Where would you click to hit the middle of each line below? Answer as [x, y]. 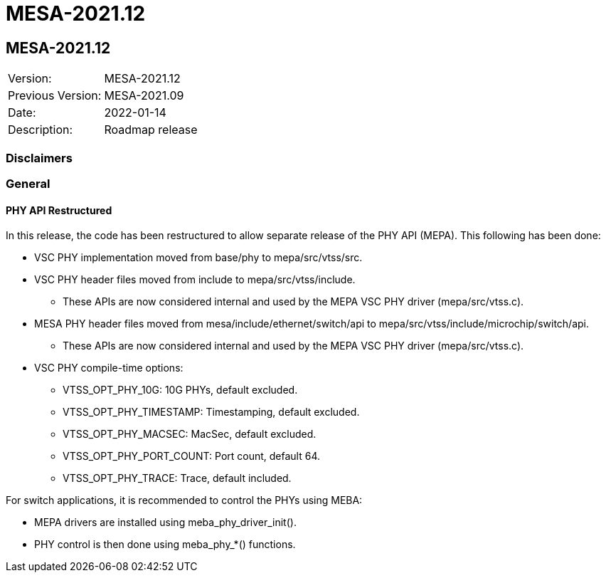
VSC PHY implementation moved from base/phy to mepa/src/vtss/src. [198, 258]
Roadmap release [151, 130]
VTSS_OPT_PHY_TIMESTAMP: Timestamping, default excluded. [211, 412]
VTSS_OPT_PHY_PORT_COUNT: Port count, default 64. [192, 456]
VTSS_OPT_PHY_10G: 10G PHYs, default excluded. [180, 390]
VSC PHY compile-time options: [109, 368]
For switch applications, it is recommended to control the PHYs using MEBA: [184, 500]
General [28, 183]
